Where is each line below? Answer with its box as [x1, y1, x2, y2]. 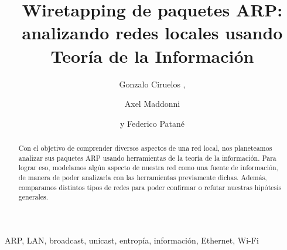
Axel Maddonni [124, 97, 180, 110]
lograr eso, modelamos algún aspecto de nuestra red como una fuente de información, [18, 163, 278, 173]
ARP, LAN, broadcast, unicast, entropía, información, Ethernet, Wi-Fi [5, 234, 259, 246]
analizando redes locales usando [22, 21, 283, 45]
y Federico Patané [119, 117, 185, 129]
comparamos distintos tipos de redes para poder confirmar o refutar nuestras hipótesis [18, 182, 282, 192]
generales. [18, 192, 49, 202]
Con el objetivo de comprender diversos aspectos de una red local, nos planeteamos [18, 143, 272, 153]
